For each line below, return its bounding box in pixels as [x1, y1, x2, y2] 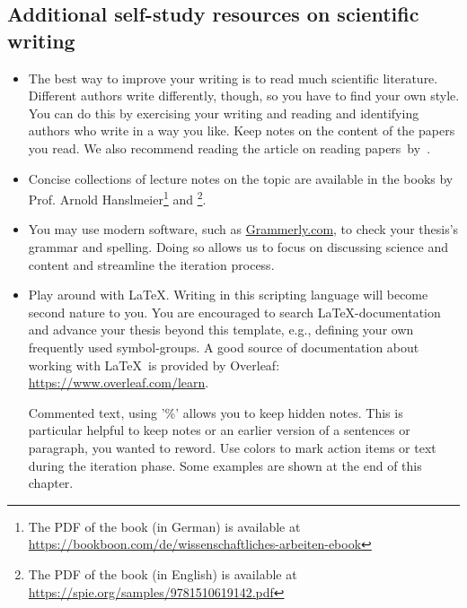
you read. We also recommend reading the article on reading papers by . [28, 138, 431, 157]
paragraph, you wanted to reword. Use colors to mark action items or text [28, 438, 436, 456]
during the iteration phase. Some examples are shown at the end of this [28, 456, 422, 474]
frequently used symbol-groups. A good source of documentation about [28, 337, 419, 356]
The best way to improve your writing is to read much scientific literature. [28, 68, 438, 87]
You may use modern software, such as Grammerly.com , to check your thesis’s [28, 220, 459, 239]
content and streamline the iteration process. [28, 255, 275, 274]
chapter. [28, 473, 74, 492]
